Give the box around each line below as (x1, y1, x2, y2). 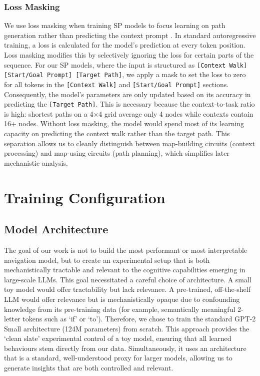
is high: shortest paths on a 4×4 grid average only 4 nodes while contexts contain (4, 108, 253, 119)
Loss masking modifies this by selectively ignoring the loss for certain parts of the (4, 50, 254, 60)
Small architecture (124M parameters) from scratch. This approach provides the (4, 323, 249, 333)
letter (4, 313, 20, 324)
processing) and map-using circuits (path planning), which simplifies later (4, 148, 229, 158)
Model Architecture (4, 221, 108, 237)
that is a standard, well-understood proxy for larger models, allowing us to (4, 352, 232, 363)
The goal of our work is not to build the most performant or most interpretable (4, 244, 247, 255)
